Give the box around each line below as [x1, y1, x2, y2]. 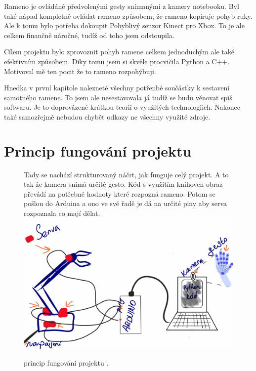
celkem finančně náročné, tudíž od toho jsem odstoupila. [4, 30, 174, 40]
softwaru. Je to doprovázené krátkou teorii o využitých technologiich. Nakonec [4, 102, 240, 112]
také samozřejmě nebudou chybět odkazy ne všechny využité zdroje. [4, 111, 211, 122]
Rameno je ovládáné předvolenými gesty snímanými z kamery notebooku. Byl [4, 1, 239, 11]
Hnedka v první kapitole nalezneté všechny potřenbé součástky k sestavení [4, 82, 230, 93]
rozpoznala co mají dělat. [24, 208, 100, 218]
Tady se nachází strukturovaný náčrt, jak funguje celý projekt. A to [24, 169, 229, 179]
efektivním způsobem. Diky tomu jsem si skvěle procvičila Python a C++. [4, 56, 230, 66]
